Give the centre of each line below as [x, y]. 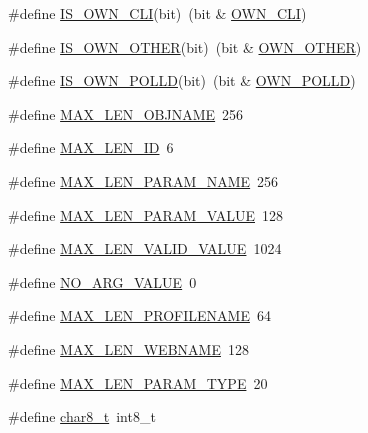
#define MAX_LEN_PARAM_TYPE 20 [138, 382]
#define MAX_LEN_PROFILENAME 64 [139, 315]
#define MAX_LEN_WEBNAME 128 [128, 348]
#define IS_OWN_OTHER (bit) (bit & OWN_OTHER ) [185, 46]
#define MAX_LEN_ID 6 [91, 147]
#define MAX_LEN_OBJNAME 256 [126, 113]
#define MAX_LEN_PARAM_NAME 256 [143, 180]
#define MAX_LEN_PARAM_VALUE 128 [145, 214]
